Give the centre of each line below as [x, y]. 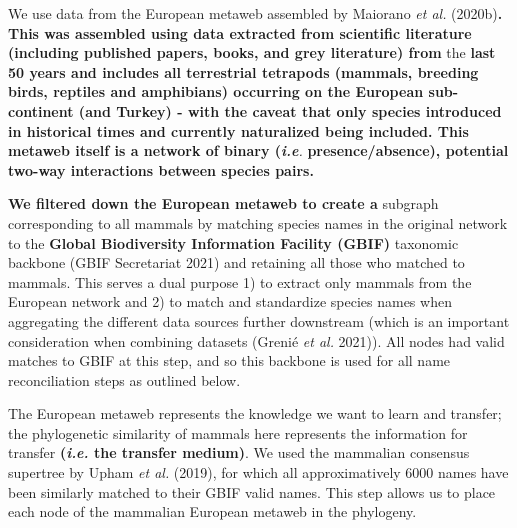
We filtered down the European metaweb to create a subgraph [223, 203]
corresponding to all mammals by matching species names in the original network [258, 222]
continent [41, 110]
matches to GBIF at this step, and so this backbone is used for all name [229, 360]
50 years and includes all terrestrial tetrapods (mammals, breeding [243, 71]
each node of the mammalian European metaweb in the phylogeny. [212, 511]
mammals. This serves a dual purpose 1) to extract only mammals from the [240, 281]
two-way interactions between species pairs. [161, 169]
